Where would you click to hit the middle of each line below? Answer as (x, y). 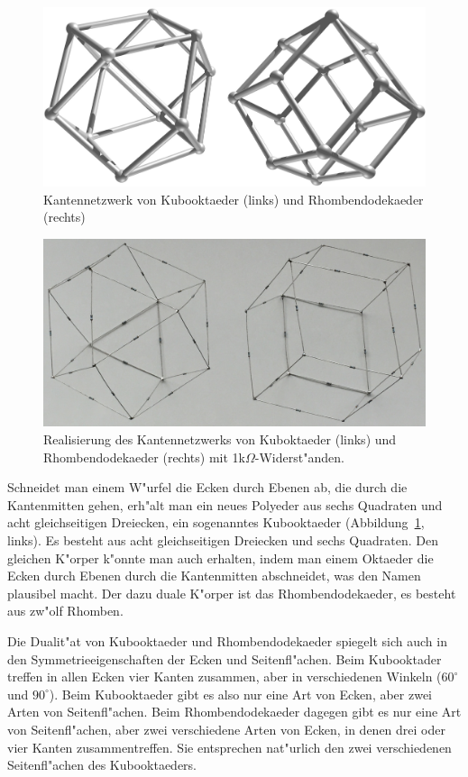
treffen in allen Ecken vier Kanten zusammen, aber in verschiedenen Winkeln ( (225, 676)
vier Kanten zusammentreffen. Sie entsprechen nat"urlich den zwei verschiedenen (229, 747)
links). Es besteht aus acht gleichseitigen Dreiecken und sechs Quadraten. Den (223, 539)
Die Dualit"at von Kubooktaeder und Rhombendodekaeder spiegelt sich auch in (227, 640)
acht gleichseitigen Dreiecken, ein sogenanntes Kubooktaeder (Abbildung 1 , (216, 522)
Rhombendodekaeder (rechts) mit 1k (144, 457)
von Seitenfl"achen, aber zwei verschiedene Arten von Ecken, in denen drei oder (226, 729)
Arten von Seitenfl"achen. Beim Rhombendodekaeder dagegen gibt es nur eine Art (234, 712)
